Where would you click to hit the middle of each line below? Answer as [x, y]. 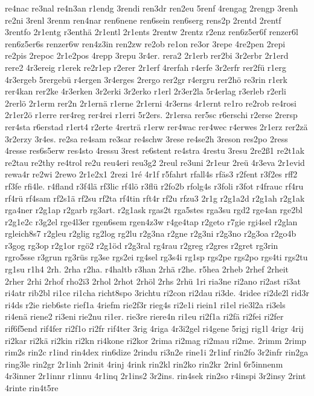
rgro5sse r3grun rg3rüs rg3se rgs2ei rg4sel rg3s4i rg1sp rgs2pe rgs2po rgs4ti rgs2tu [156, 257]
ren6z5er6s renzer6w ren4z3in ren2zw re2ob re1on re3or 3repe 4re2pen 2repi [145, 43]
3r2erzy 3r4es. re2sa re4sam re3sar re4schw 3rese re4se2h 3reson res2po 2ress [146, 138]
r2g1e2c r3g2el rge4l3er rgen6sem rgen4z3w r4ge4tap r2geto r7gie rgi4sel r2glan [151, 221]
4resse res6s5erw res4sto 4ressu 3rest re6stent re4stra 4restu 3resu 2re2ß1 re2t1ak [155, 150]
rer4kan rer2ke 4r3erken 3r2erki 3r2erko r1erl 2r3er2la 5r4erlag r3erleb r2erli [146, 91]
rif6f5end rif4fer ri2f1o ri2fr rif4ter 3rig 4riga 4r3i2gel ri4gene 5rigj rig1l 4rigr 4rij [154, 328]
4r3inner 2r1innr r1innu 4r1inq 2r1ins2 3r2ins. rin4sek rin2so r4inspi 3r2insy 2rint [155, 376]
